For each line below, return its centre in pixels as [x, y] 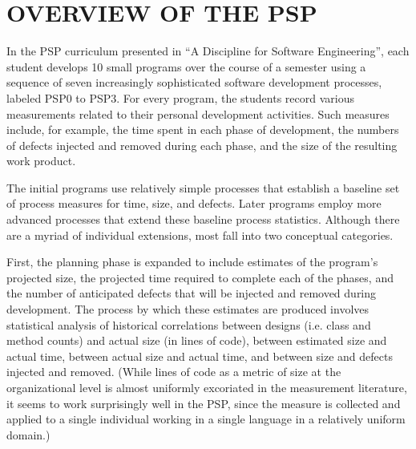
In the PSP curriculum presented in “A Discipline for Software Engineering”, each [208, 51]
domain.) [28, 434]
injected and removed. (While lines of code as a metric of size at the [174, 372]
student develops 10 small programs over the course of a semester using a [186, 66]
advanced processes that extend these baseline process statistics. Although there [203, 219]
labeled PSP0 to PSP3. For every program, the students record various [180, 97]
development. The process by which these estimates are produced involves [188, 309]
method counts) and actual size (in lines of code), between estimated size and [197, 340]
